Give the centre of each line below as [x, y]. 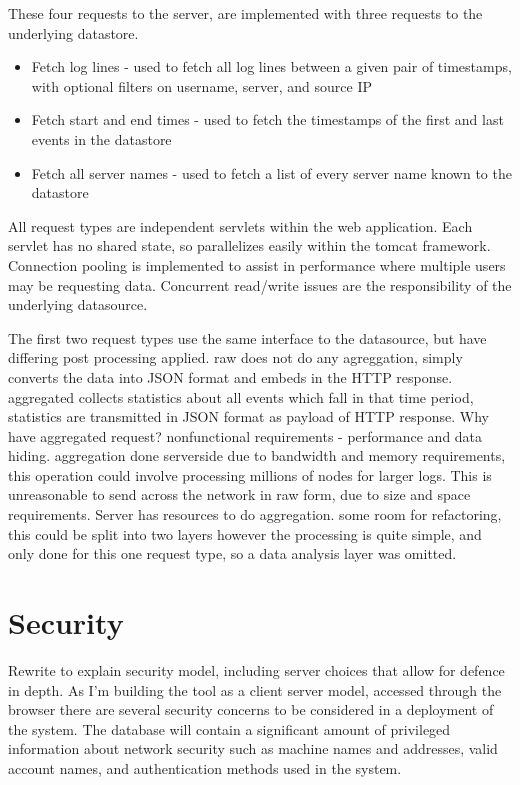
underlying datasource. [78, 304]
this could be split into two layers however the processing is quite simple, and [245, 533]
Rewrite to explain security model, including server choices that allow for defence [256, 669]
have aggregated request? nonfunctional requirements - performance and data [245, 435]
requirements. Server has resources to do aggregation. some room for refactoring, [255, 514]
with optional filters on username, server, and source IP [201, 85]
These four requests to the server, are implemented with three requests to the [245, 13]
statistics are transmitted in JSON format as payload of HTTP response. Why [248, 416]
